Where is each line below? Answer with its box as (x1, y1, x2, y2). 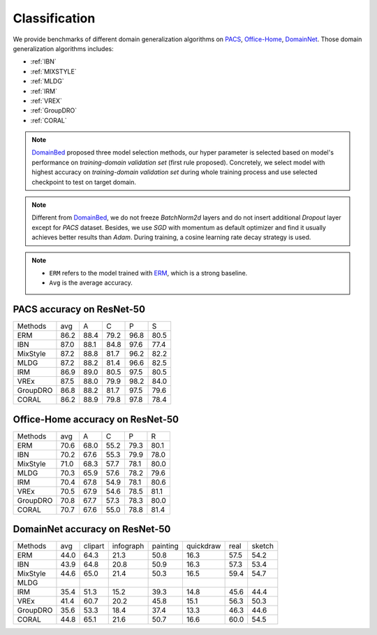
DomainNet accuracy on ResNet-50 (13, 523, 171, 535)
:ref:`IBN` (30, 57, 57, 66)
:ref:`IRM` (30, 87, 57, 95)
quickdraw (186, 541, 221, 551)
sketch (251, 541, 274, 551)
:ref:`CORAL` (30, 116, 68, 124)
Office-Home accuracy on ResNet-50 (13, 413, 179, 425)
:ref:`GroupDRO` (30, 106, 77, 115)
